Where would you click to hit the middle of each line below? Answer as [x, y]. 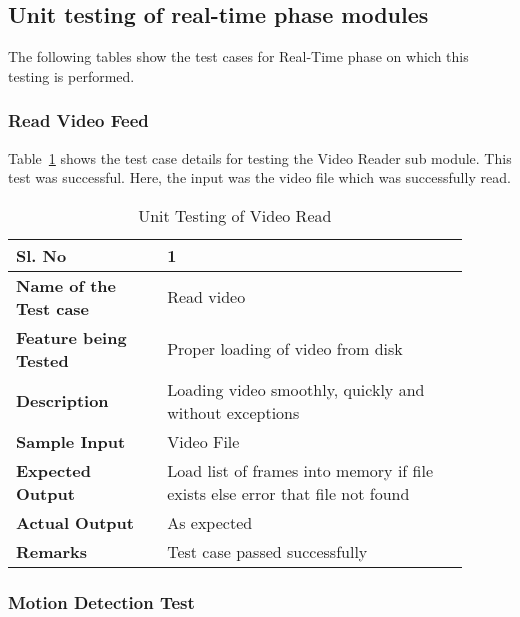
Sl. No [41, 255]
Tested [42, 360]
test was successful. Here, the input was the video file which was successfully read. [259, 177]
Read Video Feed [78, 120]
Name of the [66, 285]
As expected [210, 522]
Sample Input [71, 441]
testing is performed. [71, 75]
